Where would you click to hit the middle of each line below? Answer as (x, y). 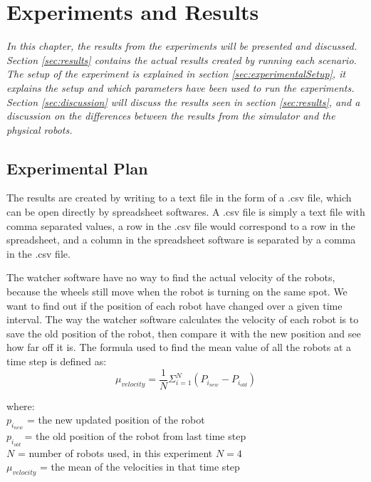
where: (21, 405)
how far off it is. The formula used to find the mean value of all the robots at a (179, 347)
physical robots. (40, 129)
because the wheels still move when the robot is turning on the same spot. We (177, 292)
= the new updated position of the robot (116, 420)
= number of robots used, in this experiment (115, 452)
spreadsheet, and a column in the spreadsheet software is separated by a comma (181, 240)
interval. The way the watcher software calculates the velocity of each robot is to (183, 319)
